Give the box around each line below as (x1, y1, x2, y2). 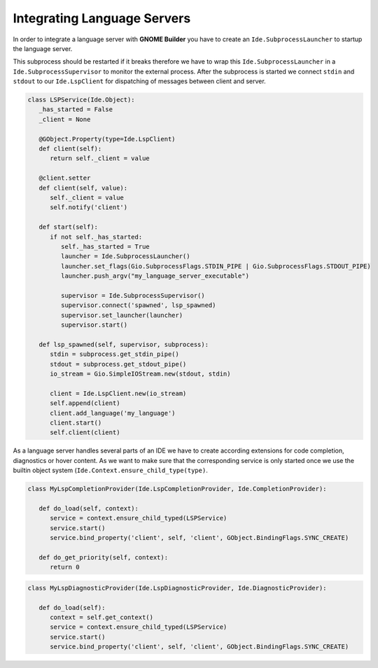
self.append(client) (50, 399, 120, 407)
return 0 (50, 563, 80, 571)
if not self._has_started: (50, 233, 143, 241)
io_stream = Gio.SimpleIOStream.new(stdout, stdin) (50, 370, 231, 378)
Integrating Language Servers (13, 10, 191, 26)
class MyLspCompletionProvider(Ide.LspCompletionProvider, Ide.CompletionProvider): (27, 485, 327, 493)
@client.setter (38, 174, 91, 182)
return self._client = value (50, 155, 150, 162)
